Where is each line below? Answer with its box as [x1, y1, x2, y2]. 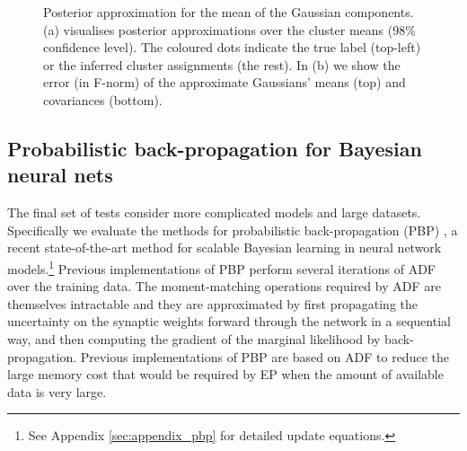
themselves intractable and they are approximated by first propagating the [7, 294, 419, 313]
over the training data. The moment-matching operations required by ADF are [7, 277, 441, 296]
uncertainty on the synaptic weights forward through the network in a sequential [7, 312, 451, 331]
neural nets [7, 161, 113, 189]
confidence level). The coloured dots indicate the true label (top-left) [43, 38, 421, 57]
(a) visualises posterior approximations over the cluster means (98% [43, 20, 416, 39]
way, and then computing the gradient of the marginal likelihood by [7, 329, 381, 348]
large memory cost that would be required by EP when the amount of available [7, 365, 444, 384]
